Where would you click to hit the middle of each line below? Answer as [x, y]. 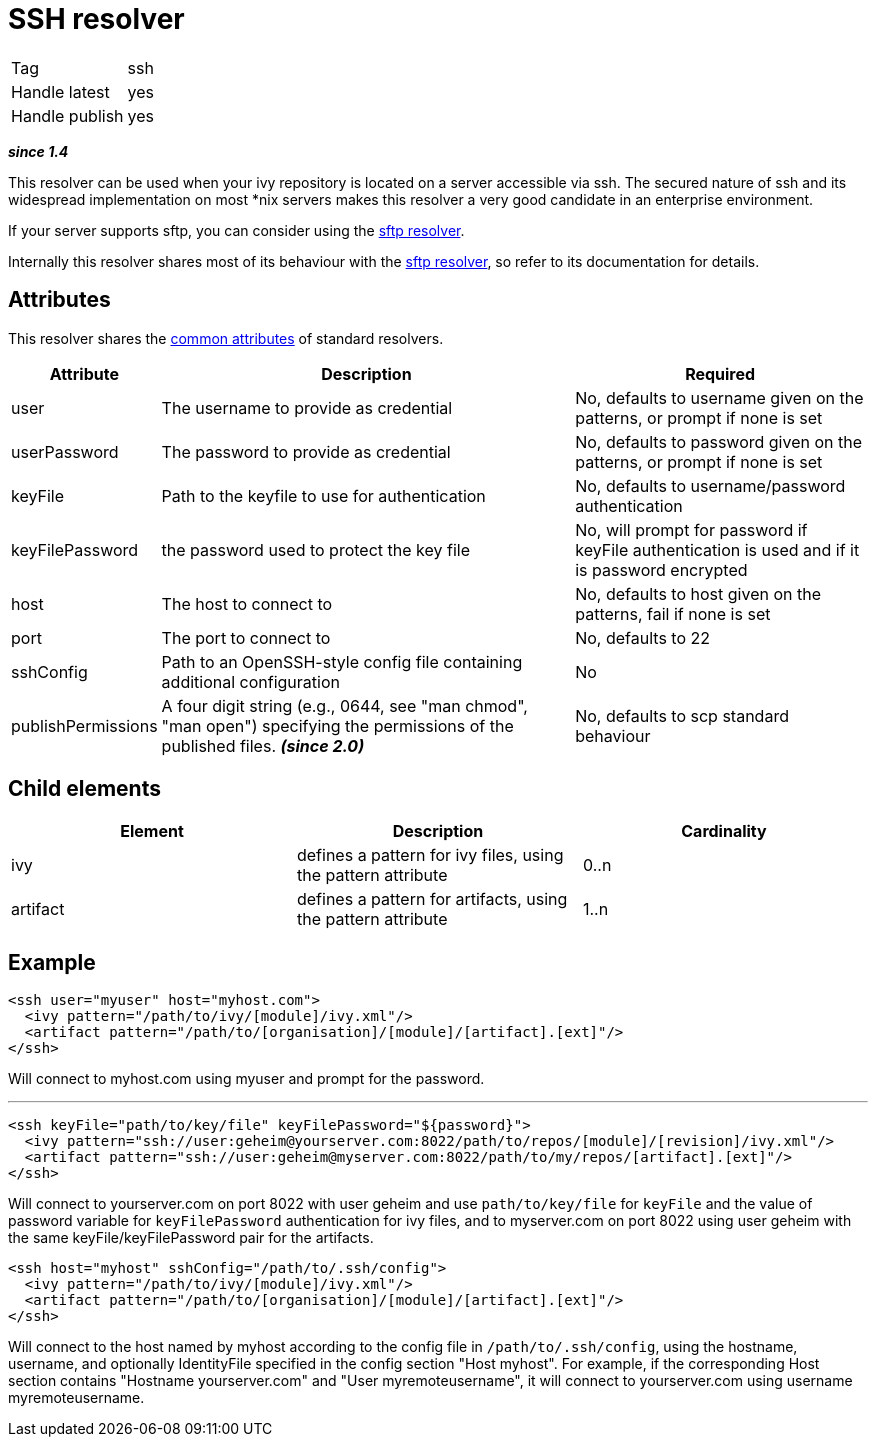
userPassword [65, 451]
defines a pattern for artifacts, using [432, 899]
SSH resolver [96, 19]
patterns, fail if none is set [673, 613]
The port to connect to [246, 637]
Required [720, 373]
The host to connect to [247, 603]
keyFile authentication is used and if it [717, 549]
